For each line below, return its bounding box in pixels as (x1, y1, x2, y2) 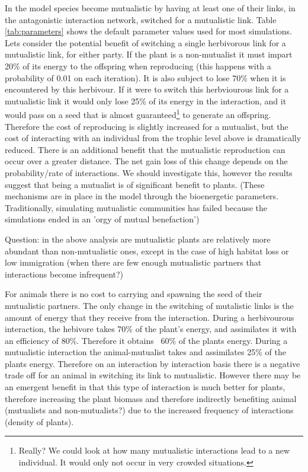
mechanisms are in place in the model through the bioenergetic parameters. (5, 190, 279, 202)
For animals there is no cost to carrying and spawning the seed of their (5, 288, 262, 300)
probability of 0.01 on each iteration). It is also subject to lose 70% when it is (5, 71, 286, 84)
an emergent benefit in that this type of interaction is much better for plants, (5, 381, 285, 393)
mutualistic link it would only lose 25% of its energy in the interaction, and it (5, 94, 287, 107)
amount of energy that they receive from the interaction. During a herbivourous (5, 311, 294, 323)
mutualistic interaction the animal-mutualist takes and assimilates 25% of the (5, 346, 286, 358)
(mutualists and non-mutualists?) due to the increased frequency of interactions (5, 404, 294, 416)
